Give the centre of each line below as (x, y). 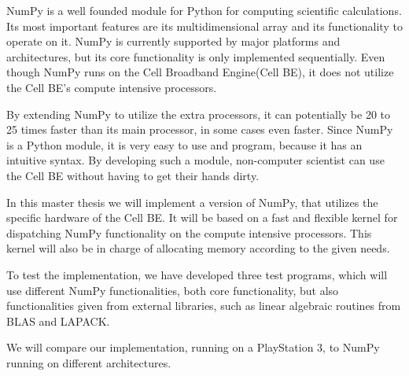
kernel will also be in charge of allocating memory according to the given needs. (198, 248)
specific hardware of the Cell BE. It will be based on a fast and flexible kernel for (202, 217)
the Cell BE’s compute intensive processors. (112, 87)
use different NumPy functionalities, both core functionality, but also (173, 290)
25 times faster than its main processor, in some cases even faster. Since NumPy (200, 129)
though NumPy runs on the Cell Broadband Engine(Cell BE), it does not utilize (200, 72)
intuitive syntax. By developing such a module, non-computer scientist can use (195, 160)
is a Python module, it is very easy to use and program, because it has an (184, 144)
